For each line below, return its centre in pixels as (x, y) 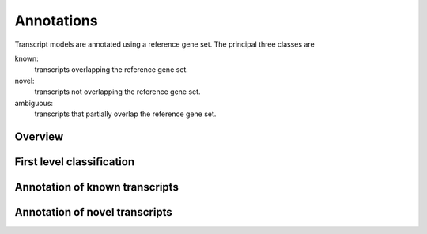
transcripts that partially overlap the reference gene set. (125, 114)
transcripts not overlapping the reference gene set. (117, 92)
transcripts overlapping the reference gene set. (111, 70)
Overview (39, 136)
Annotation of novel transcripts (94, 212)
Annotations (56, 21)
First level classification (74, 162)
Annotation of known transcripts (97, 187)
